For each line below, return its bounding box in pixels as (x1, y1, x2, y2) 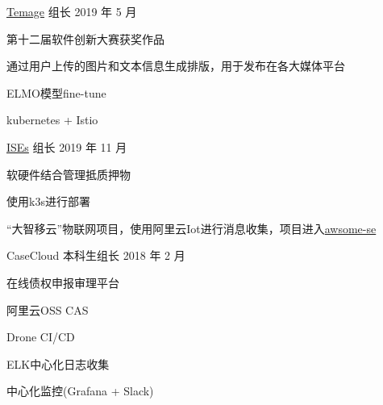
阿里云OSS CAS (6, 301, 89, 318)
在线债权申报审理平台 (6, 273, 119, 290)
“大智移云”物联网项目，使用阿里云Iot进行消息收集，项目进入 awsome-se (6, 219, 377, 236)
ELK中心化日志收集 (6, 355, 110, 372)
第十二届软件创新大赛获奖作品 (6, 30, 164, 47)
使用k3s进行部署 (6, 193, 90, 210)
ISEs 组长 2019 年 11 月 (6, 138, 127, 155)
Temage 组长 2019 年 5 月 (6, 3, 137, 19)
